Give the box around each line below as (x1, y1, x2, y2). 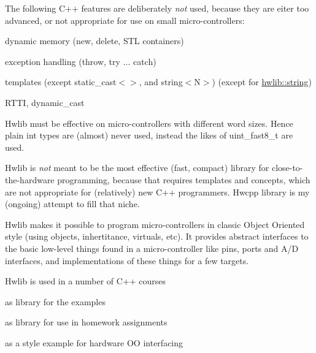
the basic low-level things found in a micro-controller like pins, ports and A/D (5, 241, 299, 254)
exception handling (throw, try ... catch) (5, 55, 156, 67)
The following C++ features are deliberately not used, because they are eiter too (5, 2, 309, 14)
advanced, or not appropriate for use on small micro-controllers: (5, 13, 245, 26)
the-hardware (5, 173, 55, 186)
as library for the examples (5, 295, 106, 308)
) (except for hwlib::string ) (212, 75, 312, 88)
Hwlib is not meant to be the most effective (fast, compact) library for (5, 161, 269, 174)
